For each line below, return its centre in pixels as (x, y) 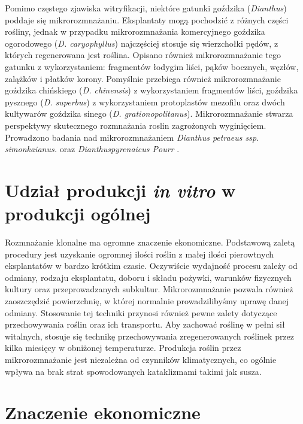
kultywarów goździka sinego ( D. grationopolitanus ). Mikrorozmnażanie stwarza (149, 113)
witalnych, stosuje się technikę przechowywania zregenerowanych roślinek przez (150, 336)
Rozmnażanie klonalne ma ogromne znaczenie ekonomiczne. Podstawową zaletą (150, 242)
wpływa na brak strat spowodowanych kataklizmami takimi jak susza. (133, 371)
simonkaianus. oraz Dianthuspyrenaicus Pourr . (92, 149)
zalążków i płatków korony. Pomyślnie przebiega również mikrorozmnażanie (143, 78)
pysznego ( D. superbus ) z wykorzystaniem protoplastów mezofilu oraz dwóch (145, 102)
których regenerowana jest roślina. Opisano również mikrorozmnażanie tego (143, 55)
